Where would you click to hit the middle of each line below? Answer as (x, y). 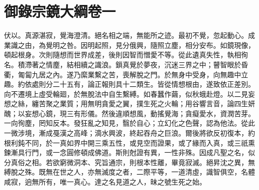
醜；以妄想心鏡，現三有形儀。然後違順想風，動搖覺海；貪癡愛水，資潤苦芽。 (129, 113)
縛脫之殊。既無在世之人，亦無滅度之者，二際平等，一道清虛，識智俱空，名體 (129, 172)
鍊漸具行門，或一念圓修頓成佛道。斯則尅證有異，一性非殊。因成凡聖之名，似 (129, 152)
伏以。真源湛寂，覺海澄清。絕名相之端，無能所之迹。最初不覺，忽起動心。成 (129, 35)
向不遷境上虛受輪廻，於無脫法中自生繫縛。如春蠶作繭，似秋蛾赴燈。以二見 (126, 94)
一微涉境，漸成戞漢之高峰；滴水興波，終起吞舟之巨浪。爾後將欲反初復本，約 (129, 133)
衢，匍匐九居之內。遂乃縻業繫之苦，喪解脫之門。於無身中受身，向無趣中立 (126, 74)
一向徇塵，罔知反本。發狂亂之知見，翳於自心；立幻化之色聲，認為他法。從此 (129, 123)
